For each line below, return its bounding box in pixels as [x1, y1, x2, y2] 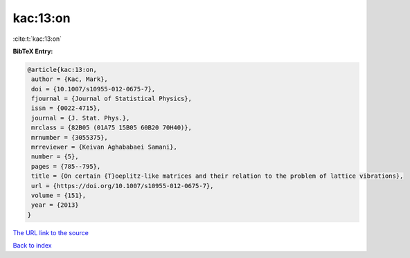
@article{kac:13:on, [27, 66, 97, 73]
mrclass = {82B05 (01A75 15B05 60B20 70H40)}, [31, 124, 192, 131]
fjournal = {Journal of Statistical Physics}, [31, 95, 192, 103]
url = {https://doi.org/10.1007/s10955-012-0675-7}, [31, 182, 214, 190]
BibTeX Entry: [12, 47, 53, 55]
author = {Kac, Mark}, [31, 75, 109, 83]
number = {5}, [31, 153, 79, 160]
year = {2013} [31, 201, 79, 209]
